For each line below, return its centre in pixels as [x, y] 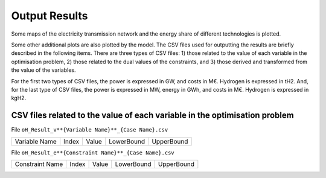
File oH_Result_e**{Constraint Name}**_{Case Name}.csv [93, 152]
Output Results [50, 16]
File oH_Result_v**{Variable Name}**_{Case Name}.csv [90, 130]
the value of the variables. [43, 70]
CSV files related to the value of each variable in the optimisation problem [152, 116]
